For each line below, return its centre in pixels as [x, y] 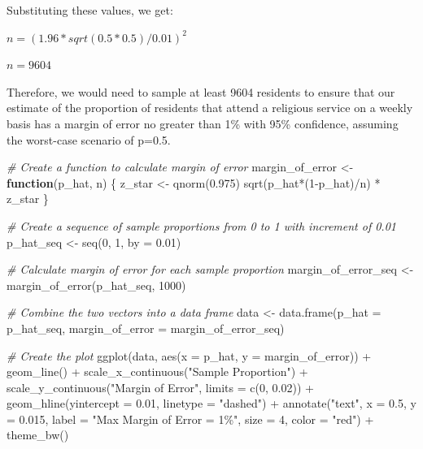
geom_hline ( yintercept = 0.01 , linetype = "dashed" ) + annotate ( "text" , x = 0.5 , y [211, 403]
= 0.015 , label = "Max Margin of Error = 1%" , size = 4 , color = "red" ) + [190, 419]
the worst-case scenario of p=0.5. [89, 139]
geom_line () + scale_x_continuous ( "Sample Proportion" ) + [157, 371]
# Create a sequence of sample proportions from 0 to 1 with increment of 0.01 [201, 225]
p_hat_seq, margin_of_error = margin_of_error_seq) [146, 328]
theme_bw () [38, 435]
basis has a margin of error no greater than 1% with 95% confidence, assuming [203, 123]
